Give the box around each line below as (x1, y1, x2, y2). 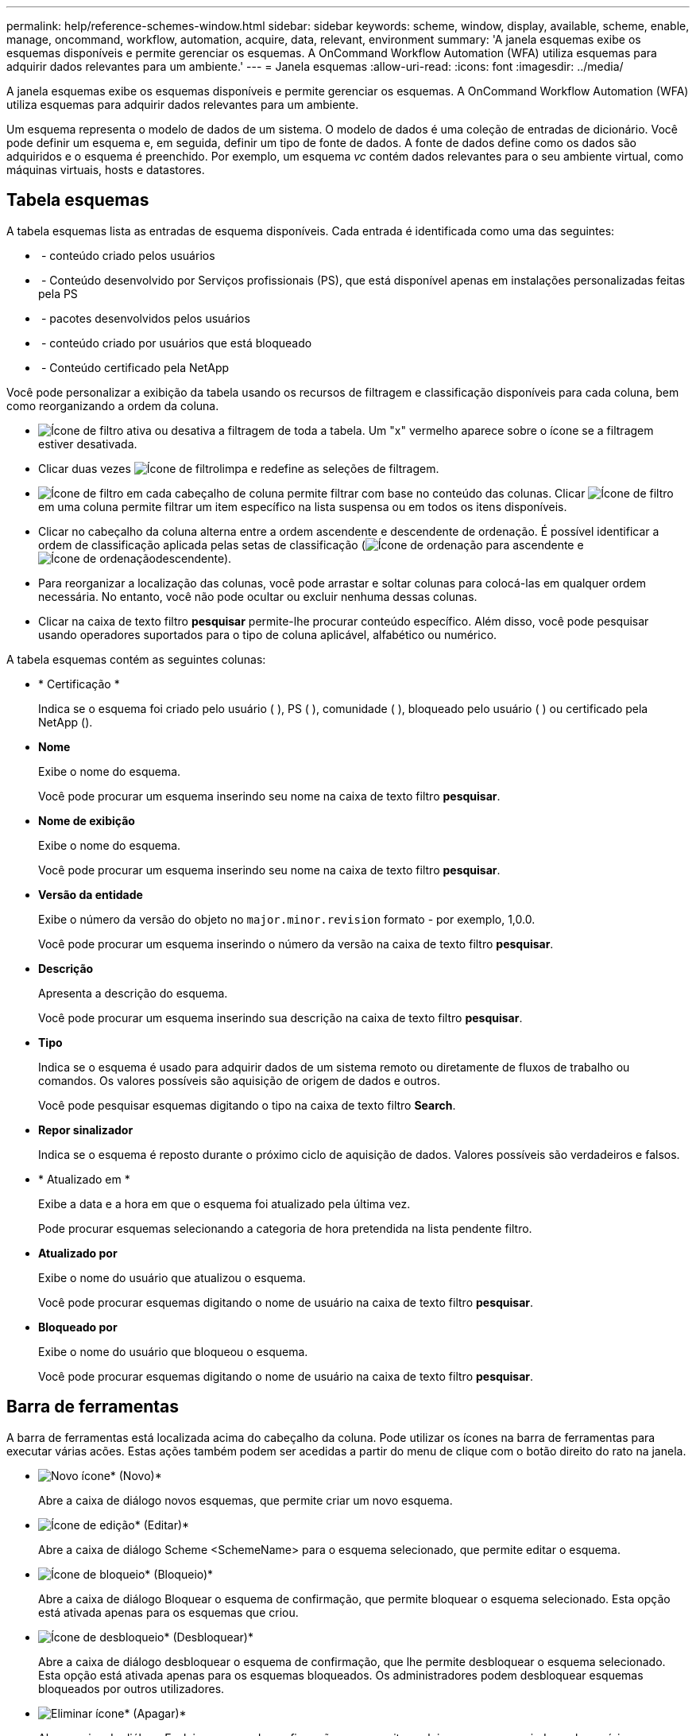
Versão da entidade (38, 887, 143, 901)
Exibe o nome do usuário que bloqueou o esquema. (38, 1344, 308, 1358)
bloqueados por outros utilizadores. (38, 1681, 225, 1695)
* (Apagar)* (124, 1706, 187, 1720)
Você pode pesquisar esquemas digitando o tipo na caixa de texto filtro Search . (38, 1098, 456, 1112)
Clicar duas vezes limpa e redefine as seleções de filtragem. (38, 461, 439, 475)
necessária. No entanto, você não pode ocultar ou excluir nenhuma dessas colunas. (38, 589, 478, 603)
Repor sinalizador (38, 1122, 133, 1137)
